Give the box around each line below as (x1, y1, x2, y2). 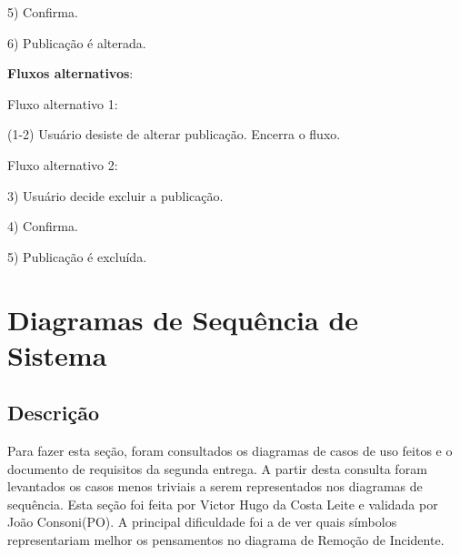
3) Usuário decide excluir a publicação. (7, 186, 224, 205)
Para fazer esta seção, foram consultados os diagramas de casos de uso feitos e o (7, 441, 453, 460)
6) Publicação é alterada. (7, 33, 146, 52)
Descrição (7, 399, 100, 427)
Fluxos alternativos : (7, 64, 134, 83)
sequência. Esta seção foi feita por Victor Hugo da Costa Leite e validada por (7, 494, 438, 513)
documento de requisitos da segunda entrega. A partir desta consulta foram (7, 459, 427, 478)
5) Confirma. (7, 3, 78, 21)
